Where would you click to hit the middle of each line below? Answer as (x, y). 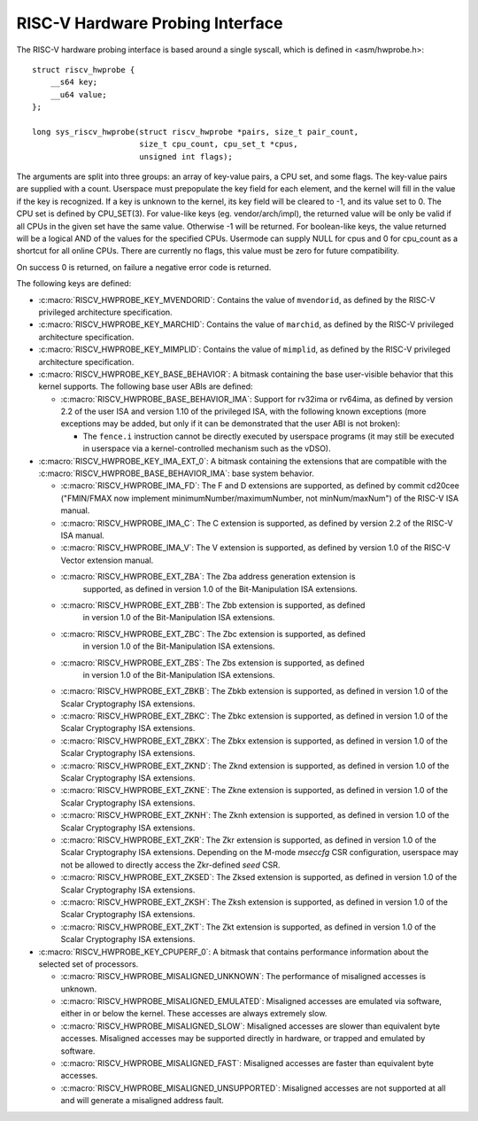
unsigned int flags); (186, 156)
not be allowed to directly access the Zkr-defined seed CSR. (170, 865)
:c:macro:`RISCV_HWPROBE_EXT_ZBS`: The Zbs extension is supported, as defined (212, 662)
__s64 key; (74, 82)
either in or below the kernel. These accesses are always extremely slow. (194, 1014)
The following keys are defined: (74, 284)
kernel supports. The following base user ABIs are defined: (146, 386)
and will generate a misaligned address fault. (143, 1101)
